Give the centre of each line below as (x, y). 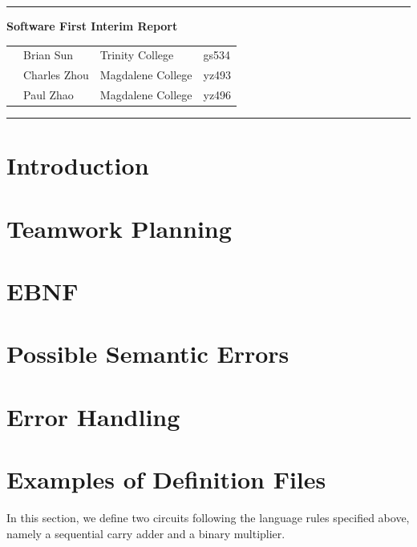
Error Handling (93, 416)
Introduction (78, 165)
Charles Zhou (56, 75)
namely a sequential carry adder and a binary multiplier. (146, 533)
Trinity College (137, 55)
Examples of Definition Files (166, 479)
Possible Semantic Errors (148, 354)
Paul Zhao (49, 95)
